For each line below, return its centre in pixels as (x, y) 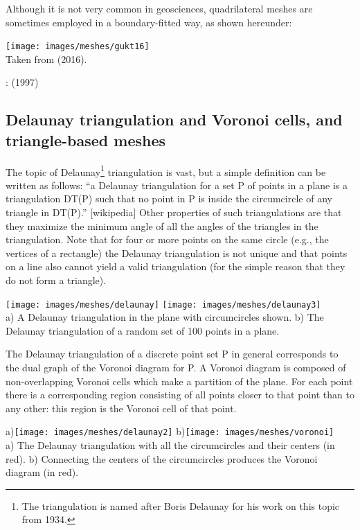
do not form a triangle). (56, 280)
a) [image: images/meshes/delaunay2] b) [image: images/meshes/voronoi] (170, 431)
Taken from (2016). (46, 59)
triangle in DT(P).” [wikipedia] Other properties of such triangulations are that (174, 212)
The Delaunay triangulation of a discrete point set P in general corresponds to (172, 354)
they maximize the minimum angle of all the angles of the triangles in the (162, 226)
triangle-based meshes (86, 140)
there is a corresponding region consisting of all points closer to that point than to (180, 395)
